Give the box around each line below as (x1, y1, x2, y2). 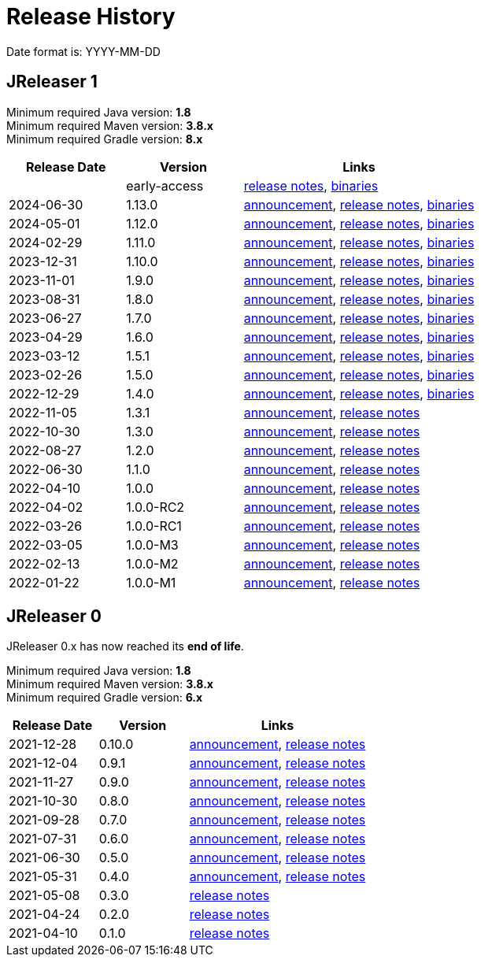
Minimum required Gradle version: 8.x (6, 131, 203, 146)
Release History (6, 3, 176, 30)
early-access (126, 177, 204, 194)
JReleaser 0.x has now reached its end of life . (6, 639, 244, 654)
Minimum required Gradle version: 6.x (6, 691, 203, 705)
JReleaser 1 (6, 72, 98, 92)
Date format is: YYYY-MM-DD (6, 44, 161, 58)
